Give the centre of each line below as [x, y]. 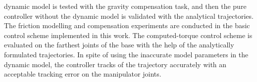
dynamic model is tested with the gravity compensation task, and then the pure [125, 6]
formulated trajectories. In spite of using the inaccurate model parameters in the [126, 54]
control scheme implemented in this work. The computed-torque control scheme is [128, 35]
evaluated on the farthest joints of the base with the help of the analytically [119, 45]
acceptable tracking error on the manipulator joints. [83, 74]
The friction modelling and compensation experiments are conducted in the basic [127, 25]
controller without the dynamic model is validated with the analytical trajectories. [129, 16]
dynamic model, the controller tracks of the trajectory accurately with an [115, 64]
